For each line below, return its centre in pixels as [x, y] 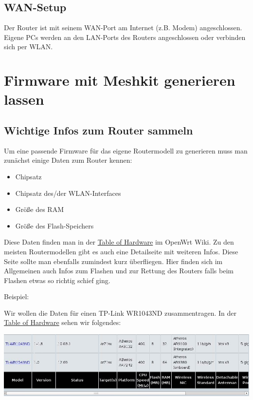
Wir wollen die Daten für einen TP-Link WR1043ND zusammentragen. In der [120, 313]
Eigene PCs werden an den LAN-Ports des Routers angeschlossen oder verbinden [125, 37]
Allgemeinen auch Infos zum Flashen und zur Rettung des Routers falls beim [119, 271]
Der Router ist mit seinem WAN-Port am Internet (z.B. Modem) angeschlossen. [123, 28]
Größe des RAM [39, 209]
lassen [24, 99]
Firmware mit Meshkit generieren [120, 80]
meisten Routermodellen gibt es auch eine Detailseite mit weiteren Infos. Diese [121, 251]
